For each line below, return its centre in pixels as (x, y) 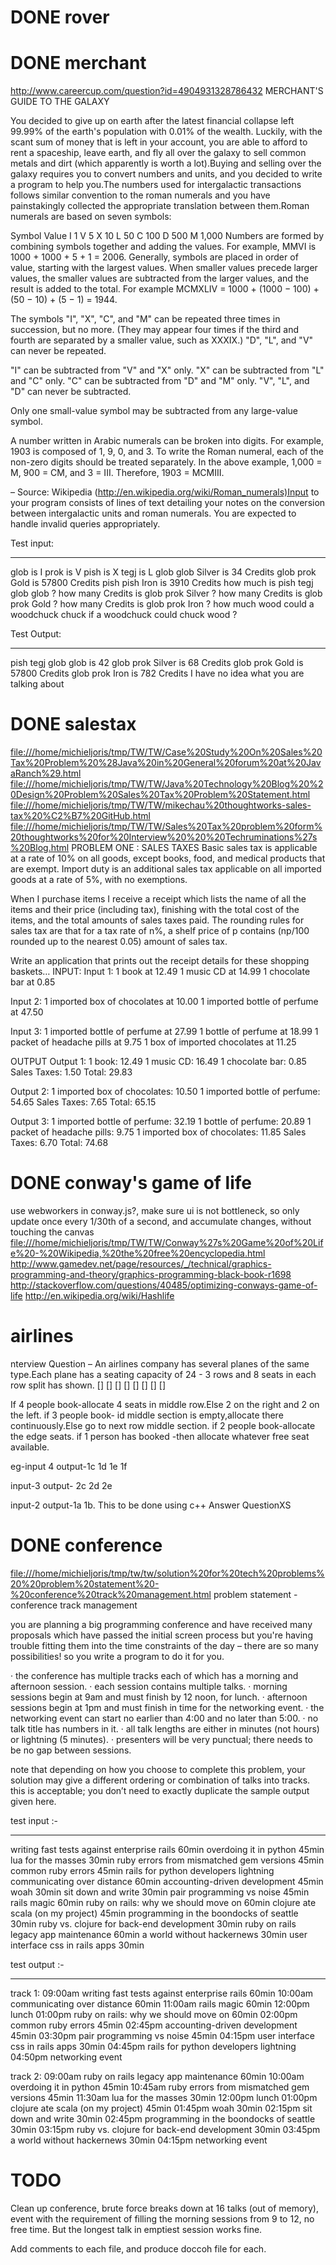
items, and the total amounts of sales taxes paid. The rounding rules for (157, 920)
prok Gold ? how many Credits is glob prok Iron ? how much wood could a (162, 604)
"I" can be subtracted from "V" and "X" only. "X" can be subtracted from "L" (167, 370)
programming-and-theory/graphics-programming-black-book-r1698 (151, 1274)
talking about (37, 684)
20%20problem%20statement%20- (85, 1583)
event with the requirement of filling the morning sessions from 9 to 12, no (162, 2218)
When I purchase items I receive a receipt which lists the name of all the (158, 899)
